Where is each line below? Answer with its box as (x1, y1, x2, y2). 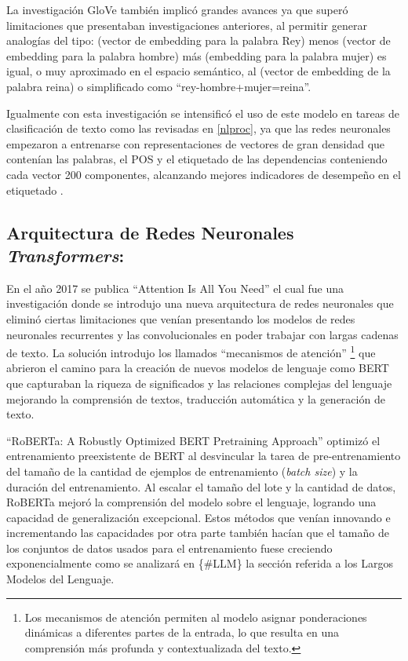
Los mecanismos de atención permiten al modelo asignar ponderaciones (24, 608, 367, 625)
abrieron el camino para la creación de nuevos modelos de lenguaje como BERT (6, 360, 389, 376)
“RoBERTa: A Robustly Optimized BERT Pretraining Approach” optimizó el (6, 432, 381, 448)
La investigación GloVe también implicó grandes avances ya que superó (6, 2, 348, 17)
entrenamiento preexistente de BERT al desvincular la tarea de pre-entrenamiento (6, 447, 401, 464)
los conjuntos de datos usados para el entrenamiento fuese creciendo (6, 539, 333, 556)
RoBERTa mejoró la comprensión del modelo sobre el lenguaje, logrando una (6, 494, 377, 510)
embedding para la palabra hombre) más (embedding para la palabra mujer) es (6, 47, 387, 64)
